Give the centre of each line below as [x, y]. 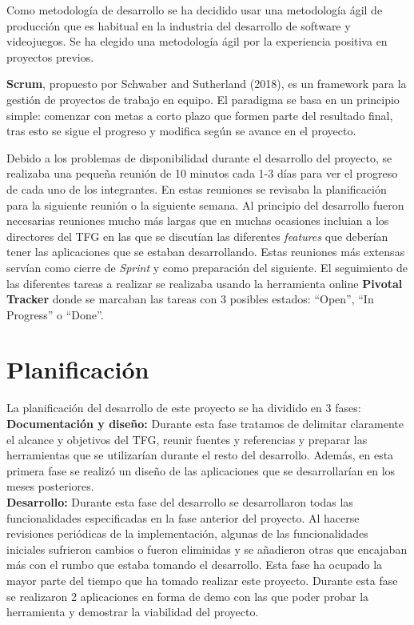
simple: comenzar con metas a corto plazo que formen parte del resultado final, [200, 115]
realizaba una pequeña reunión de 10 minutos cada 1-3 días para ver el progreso [202, 173]
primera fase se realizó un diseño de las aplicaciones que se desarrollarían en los [201, 470]
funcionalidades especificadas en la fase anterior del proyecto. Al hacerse [183, 517]
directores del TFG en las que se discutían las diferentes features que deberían [197, 236]
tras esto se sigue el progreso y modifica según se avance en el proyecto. [181, 131]
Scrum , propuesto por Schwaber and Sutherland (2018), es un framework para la [207, 84]
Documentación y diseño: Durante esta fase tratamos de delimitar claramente [205, 423]
